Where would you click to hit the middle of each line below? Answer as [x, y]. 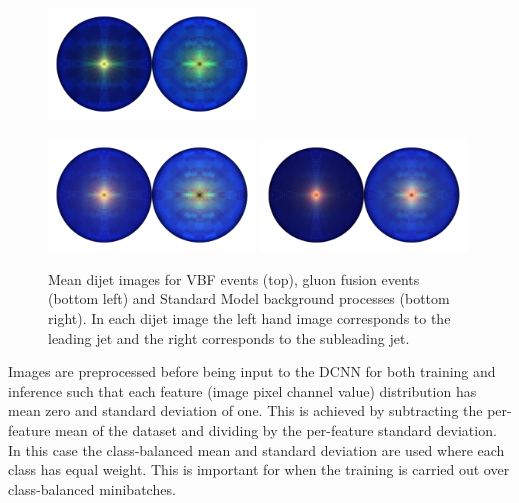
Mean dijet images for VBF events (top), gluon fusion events [234, 278]
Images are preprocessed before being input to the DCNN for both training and [252, 371]
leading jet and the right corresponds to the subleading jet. [229, 337]
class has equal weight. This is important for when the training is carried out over [259, 469]
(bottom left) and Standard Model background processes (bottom [249, 298]
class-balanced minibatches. [92, 488]
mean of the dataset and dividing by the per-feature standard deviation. [276, 430]
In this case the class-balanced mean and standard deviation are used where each [256, 449]
